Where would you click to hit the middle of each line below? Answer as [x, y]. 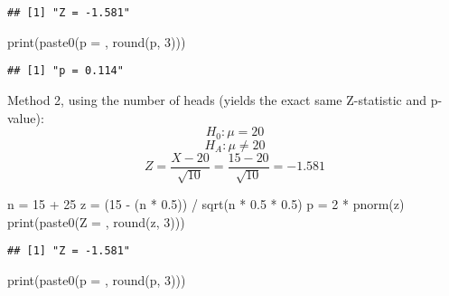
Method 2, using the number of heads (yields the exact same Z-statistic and [217, 99]
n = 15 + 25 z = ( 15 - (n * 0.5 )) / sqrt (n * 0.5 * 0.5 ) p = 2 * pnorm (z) [206, 204]
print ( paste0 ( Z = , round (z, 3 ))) [96, 221]
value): [26, 117]
